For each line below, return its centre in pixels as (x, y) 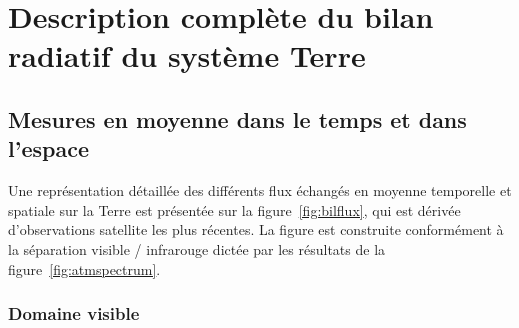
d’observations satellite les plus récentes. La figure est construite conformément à (256, 229)
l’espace (48, 148)
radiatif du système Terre (187, 55)
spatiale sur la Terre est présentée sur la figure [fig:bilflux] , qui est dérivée (234, 209)
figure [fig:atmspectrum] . (84, 268)
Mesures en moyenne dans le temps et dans (237, 118)
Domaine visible (74, 313)
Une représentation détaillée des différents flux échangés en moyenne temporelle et (260, 190)
